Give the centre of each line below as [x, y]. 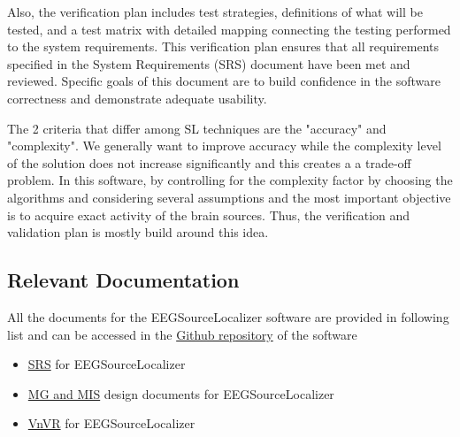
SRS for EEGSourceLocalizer [107, 364]
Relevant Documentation [123, 280]
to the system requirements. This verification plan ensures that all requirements [223, 46]
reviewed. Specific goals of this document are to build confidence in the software [224, 81]
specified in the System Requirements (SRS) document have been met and [209, 63]
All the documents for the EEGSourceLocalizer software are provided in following [228, 316]
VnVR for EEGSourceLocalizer [111, 423]
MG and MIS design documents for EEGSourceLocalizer [181, 393]
